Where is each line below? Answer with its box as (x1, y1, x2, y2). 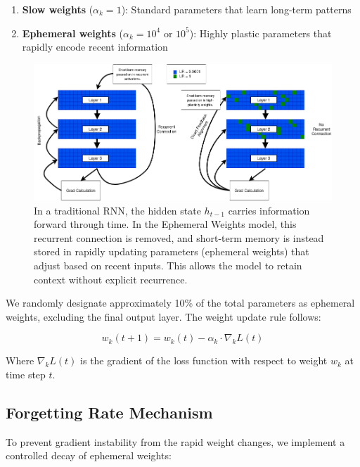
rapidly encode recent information (22, 39, 168, 54)
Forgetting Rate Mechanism (6, 401, 213, 423)
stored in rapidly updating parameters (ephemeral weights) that (34, 244, 309, 259)
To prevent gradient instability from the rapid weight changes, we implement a (6, 434, 345, 449)
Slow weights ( (22, 2, 94, 16)
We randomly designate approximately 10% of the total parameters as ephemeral (6, 295, 355, 310)
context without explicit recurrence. (34, 271, 188, 286)
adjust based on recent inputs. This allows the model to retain (34, 258, 302, 273)
